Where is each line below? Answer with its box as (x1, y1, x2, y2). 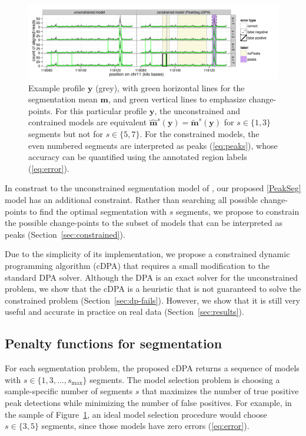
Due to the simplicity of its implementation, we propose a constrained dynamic (5, 248, 290, 260)
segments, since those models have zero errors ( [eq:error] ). (41, 420, 250, 432)
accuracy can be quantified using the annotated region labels (28, 151, 247, 163)
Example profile (28, 81, 85, 94)
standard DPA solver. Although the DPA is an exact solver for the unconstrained (5, 271, 298, 283)
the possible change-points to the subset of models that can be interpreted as (5, 217, 282, 229)
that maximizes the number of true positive (142, 385, 299, 397)
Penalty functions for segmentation (5, 334, 222, 352)
